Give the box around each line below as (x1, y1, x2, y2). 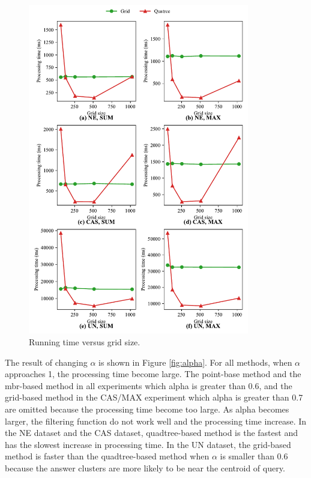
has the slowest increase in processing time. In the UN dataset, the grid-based (5, 438, 291, 450)
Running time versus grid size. (29, 336, 140, 348)
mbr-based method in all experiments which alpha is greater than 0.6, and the (5, 379, 292, 392)
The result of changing (5, 355, 88, 368)
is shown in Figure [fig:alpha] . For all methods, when (98, 355, 292, 368)
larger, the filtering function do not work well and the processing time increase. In (5, 414, 307, 427)
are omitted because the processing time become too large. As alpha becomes (5, 403, 289, 416)
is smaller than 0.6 (220, 450, 288, 462)
